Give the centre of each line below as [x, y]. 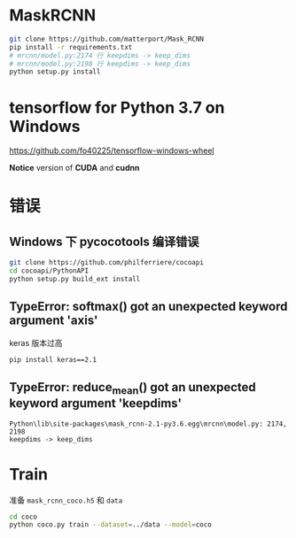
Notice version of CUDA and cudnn [74, 168]
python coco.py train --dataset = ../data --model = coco [111, 525]
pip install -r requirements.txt [71, 47]
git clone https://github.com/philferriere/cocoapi [106, 263]
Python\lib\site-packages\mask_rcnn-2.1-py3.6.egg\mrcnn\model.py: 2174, [148, 424]
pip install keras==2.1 [53, 359]
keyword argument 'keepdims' [96, 403]
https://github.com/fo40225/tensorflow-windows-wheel [112, 150]
